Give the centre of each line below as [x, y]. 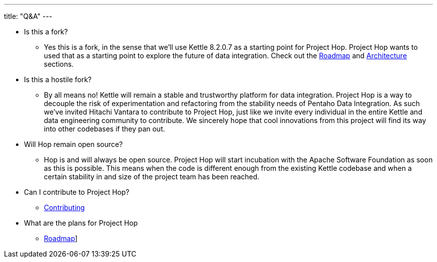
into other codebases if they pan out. [105, 129]
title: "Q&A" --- [28, 16]
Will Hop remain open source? [73, 144]
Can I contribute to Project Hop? [77, 192]
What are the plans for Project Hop [81, 223]
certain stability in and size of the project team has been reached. [152, 177]
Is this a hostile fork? [58, 79]
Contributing [64, 207]
